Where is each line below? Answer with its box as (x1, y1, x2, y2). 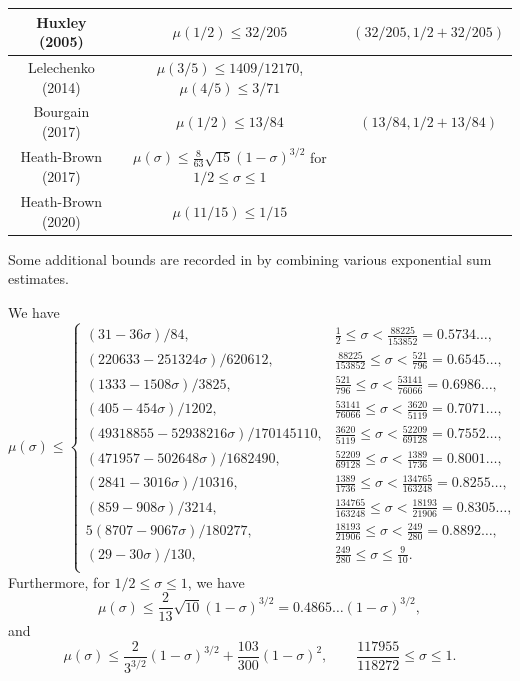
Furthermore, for (8, 571, 110, 592)
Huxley (36, 11, 87, 32)
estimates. (8, 268, 69, 289)
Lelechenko (27, 56, 95, 77)
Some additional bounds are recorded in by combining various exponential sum (8, 248, 492, 269)
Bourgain (33, 101, 90, 122)
